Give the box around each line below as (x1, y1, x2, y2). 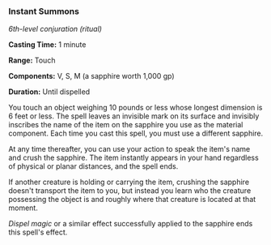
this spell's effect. (8, 227, 68, 237)
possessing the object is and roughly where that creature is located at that (8, 195, 256, 204)
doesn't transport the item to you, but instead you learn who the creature (8, 186, 252, 196)
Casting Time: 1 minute (8, 40, 87, 49)
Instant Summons (8, 6, 79, 17)
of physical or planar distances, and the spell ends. (8, 161, 179, 171)
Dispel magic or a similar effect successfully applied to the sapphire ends (8, 219, 253, 229)
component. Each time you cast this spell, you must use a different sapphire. (8, 128, 264, 139)
